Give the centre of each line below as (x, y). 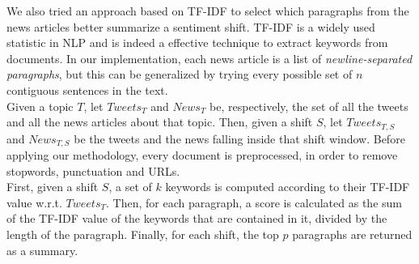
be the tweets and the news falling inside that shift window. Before (239, 138)
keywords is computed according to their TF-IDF (288, 187)
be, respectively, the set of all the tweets (309, 106)
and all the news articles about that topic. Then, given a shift (160, 122)
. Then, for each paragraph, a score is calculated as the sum (254, 202)
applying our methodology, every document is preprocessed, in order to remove (202, 155)
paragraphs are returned (352, 234)
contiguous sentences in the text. (87, 89)
